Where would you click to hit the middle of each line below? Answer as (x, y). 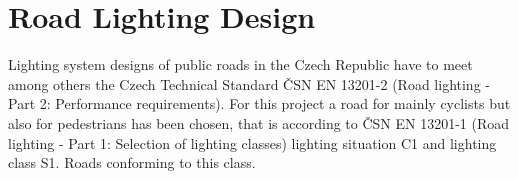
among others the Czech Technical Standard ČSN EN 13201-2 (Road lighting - (249, 83)
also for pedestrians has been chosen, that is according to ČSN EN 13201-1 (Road (259, 122)
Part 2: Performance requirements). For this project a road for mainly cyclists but (259, 103)
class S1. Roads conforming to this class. (132, 162)
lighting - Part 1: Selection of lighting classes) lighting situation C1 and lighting (252, 142)
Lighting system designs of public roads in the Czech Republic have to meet (240, 64)
